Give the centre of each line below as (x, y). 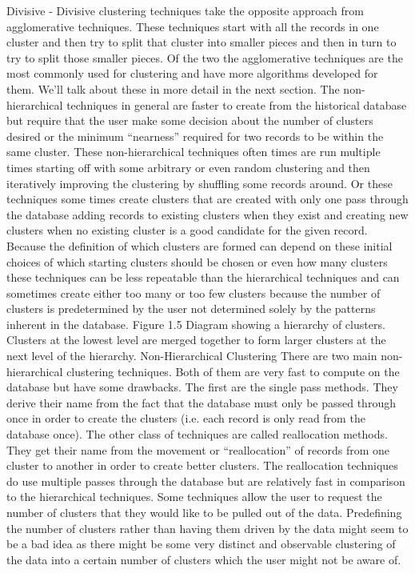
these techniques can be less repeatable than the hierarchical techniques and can (203, 277)
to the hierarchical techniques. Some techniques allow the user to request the (194, 497)
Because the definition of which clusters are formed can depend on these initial (200, 245)
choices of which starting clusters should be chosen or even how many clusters (197, 261)
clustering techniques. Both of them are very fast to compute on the (233, 371)
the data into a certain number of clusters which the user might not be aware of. (204, 559)
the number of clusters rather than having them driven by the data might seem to (207, 528)
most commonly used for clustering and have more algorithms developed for (192, 73)
